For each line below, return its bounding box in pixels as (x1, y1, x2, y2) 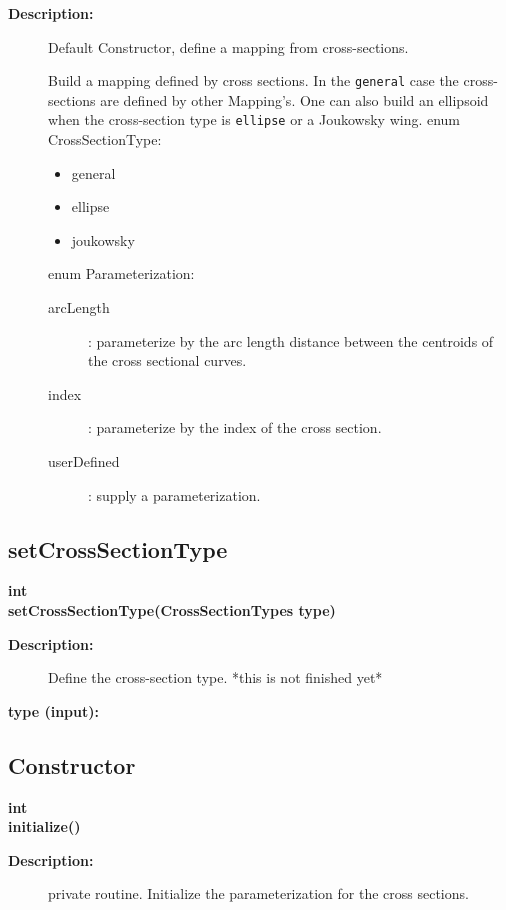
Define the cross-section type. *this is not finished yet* (48, 667, 383, 688)
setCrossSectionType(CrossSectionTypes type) (8, 600, 336, 621)
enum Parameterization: (48, 263, 195, 284)
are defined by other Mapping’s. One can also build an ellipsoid (100, 89, 489, 110)
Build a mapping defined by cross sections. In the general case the (48, 70, 459, 91)
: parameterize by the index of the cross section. (88, 417, 382, 438)
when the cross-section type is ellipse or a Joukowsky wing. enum (48, 109, 461, 130)
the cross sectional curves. (88, 350, 247, 371)
